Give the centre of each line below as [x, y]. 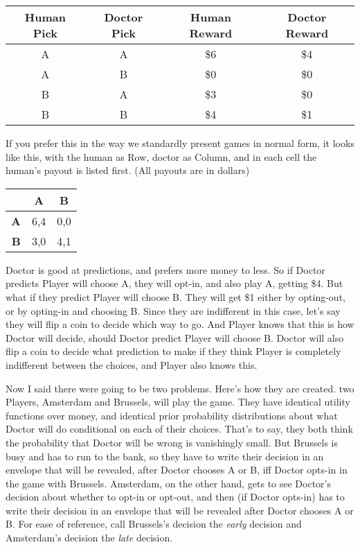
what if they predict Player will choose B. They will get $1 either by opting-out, [175, 296]
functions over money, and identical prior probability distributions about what [172, 415]
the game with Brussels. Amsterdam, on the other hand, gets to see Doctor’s [169, 483]
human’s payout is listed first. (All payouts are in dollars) [128, 170]
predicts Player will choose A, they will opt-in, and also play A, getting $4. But [174, 283]
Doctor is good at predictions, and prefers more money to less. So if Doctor [165, 269]
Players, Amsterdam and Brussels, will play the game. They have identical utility [178, 402]
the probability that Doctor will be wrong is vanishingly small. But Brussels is [172, 442]
